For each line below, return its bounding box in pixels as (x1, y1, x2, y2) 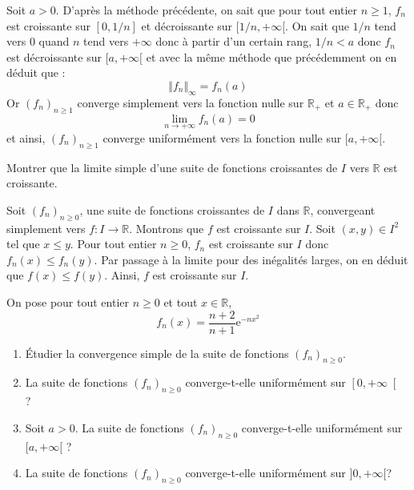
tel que (6, 235, 40, 252)
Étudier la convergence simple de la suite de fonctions (25, 344, 289, 361)
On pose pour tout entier (6, 293, 130, 310)
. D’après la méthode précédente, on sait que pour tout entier (55, 2, 358, 18)
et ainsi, (6, 129, 46, 146)
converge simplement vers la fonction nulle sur (77, 94, 304, 110)
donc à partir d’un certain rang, (155, 33, 312, 50)
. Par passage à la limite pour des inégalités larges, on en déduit (94, 251, 408, 267)
